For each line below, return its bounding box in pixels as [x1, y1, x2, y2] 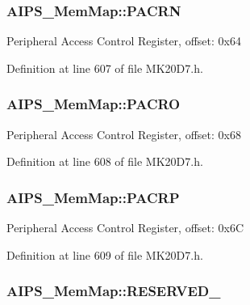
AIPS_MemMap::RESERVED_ [6, 281, 221, 301]
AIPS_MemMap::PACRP [6, 187, 180, 207]
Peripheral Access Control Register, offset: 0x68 [6, 125, 241, 142]
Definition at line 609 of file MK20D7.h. [6, 246, 203, 263]
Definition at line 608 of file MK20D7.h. [6, 153, 203, 170]
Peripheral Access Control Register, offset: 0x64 [6, 32, 241, 49]
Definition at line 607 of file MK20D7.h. [6, 59, 203, 76]
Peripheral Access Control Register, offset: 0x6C [6, 219, 244, 236]
